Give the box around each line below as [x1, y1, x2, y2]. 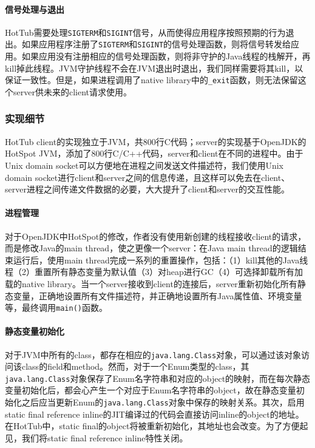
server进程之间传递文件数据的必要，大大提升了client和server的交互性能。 [5, 183, 290, 195]
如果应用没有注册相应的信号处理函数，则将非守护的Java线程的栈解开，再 [21, 50, 311, 63]
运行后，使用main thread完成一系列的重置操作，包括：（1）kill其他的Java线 [13, 253, 308, 266]
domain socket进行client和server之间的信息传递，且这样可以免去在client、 [5, 171, 290, 183]
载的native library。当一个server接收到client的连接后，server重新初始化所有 [5, 277, 297, 290]
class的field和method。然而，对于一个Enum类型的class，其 [21, 360, 249, 373]
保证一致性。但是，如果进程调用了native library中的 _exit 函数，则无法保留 [5, 73, 298, 86]
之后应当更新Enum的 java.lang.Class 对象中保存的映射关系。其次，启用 [21, 396, 305, 409]
